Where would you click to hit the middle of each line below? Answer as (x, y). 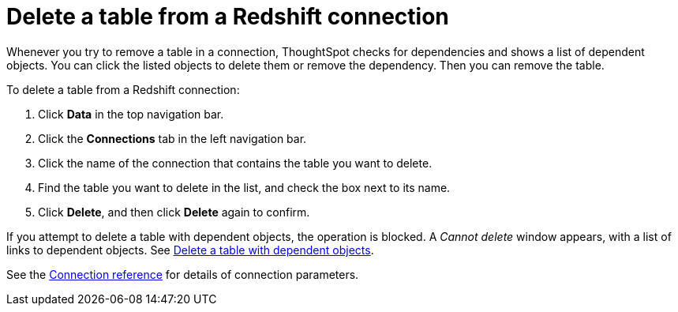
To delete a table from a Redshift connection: (123, 89)
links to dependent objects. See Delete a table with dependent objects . (190, 250)
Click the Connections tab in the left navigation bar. (172, 138)
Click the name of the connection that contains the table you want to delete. (235, 163)
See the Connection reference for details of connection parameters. (183, 274)
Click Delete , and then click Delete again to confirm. (174, 212)
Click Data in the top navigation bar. (131, 114)
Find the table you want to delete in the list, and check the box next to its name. (244, 187)
